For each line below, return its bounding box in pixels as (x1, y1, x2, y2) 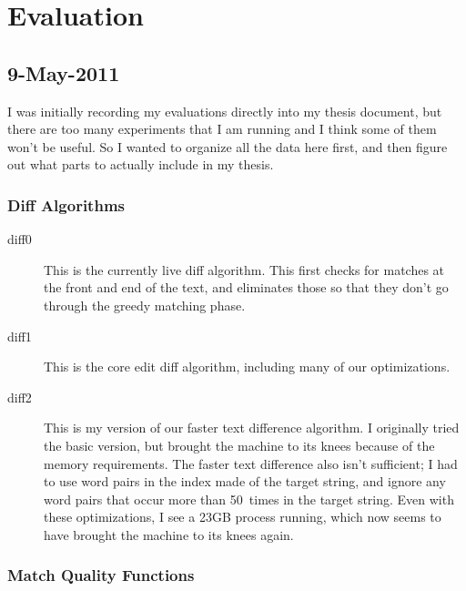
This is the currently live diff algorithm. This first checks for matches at (44, 260, 445, 279)
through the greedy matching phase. (44, 295, 246, 314)
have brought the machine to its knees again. (44, 525, 294, 544)
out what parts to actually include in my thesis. (7, 155, 274, 174)
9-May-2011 (7, 58, 120, 87)
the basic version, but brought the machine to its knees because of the (44, 435, 435, 454)
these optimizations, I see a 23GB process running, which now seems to (44, 507, 441, 526)
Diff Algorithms (7, 193, 125, 216)
